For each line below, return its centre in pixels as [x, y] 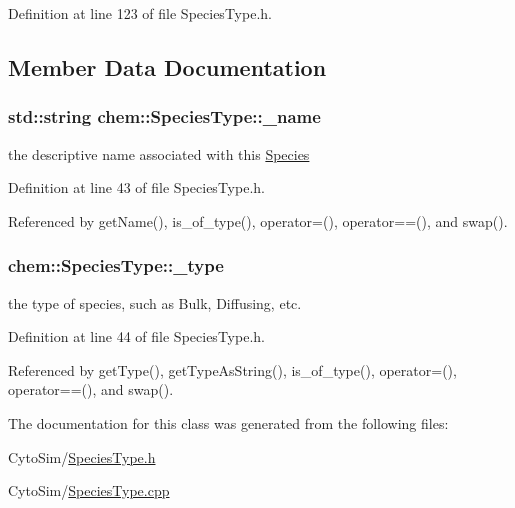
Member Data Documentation [167, 66]
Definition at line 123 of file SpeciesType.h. [140, 13]
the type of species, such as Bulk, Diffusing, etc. [155, 302]
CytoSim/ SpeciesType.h [82, 456]
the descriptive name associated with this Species [159, 153]
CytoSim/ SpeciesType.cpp [89, 490]
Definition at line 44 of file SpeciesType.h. [136, 336]
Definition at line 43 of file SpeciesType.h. [136, 187]
